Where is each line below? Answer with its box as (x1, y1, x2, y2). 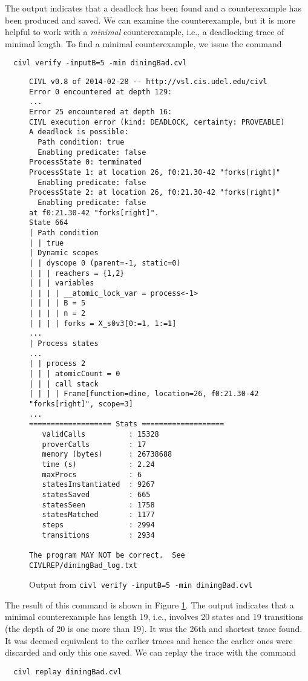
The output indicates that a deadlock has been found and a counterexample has (5, 2, 301, 14)
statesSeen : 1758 (42, 500, 155, 509)
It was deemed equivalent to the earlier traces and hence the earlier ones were (5, 634, 293, 647)
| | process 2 (29, 359, 86, 368)
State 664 (29, 218, 68, 227)
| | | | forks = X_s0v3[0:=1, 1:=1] (29, 319, 177, 328)
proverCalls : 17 (42, 440, 146, 449)
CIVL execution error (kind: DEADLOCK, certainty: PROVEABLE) (29, 117, 285, 126)
